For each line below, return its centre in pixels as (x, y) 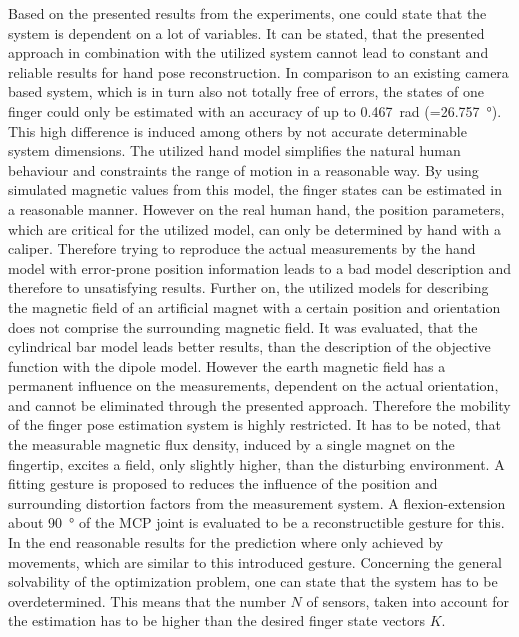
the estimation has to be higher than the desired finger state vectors (217, 620)
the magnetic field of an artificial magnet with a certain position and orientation (254, 306)
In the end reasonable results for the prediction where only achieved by (226, 542)
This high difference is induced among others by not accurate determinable (237, 130)
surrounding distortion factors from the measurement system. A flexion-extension (257, 502)
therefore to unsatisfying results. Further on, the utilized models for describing (248, 287)
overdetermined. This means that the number (147, 600)
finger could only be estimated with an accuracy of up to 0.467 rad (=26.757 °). (255, 110)
